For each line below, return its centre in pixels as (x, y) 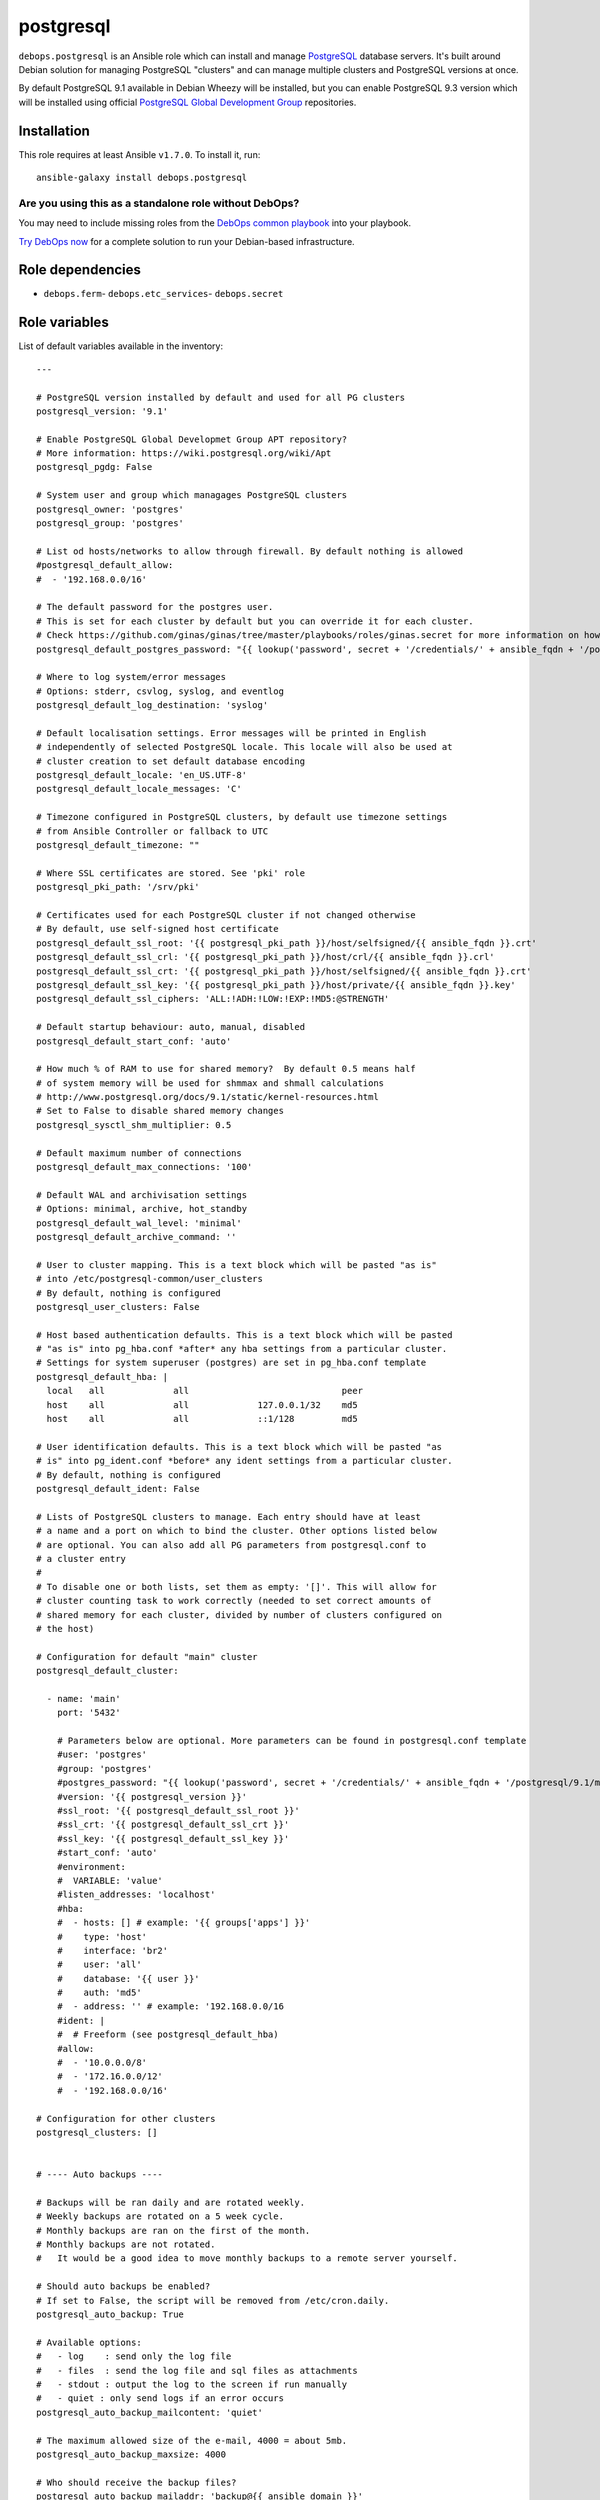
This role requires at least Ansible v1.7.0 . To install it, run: (139, 154)
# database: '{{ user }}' (128, 1978)
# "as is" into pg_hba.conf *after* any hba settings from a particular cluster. (242, 1349)
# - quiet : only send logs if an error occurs (160, 2398)
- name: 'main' (83, 1698)
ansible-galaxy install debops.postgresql (142, 178)
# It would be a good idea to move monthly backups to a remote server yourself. (247, 2258)
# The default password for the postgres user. (155, 607)
